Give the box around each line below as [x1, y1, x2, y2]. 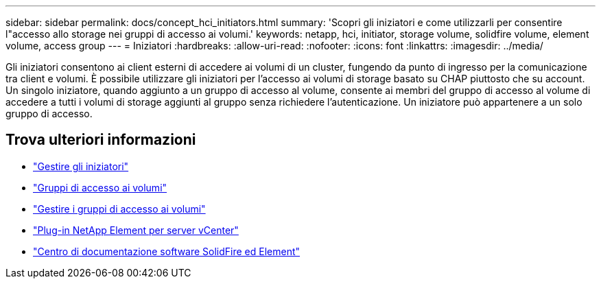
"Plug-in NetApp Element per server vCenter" [33, 224, 239, 236]
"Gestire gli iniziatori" [33, 160, 129, 172]
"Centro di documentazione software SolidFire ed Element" [33, 245, 300, 257]
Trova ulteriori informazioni [5, 131, 196, 149]
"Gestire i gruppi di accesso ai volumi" [33, 202, 206, 215]
